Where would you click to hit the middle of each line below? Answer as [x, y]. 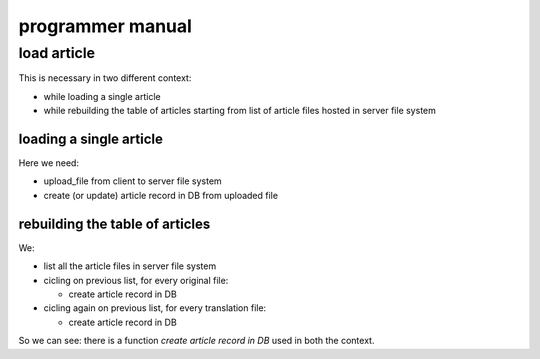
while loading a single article [102, 96]
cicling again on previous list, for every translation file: [155, 308]
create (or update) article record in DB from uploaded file [161, 195]
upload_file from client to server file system [132, 181]
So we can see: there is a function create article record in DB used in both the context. [196, 341]
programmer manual [105, 26]
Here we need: [49, 163]
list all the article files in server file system [130, 266]
